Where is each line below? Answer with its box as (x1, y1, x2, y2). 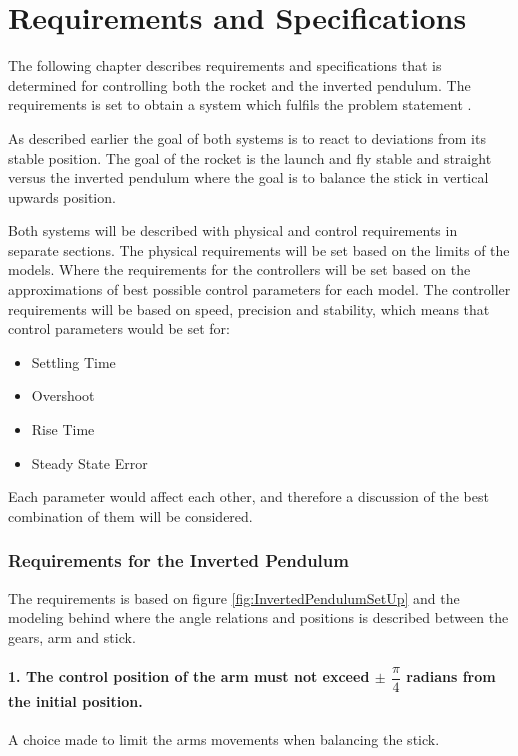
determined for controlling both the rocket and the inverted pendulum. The (8, 74, 471, 95)
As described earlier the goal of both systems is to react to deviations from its (8, 127, 486, 148)
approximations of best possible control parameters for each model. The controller (8, 279, 511, 300)
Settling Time (31, 351, 116, 372)
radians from (406, 666, 496, 687)
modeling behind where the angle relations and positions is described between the (8, 607, 509, 628)
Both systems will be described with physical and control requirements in (8, 220, 458, 241)
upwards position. (8, 186, 116, 207)
